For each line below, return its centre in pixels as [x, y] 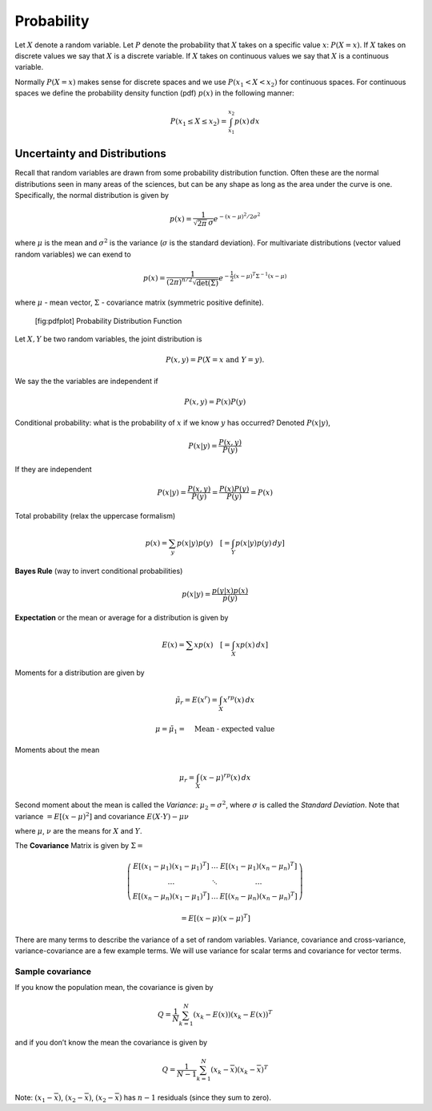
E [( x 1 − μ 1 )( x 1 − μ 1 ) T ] [171, 867]
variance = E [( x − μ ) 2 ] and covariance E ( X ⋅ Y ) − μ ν [102, 816]
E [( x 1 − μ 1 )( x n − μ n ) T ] [259, 867]
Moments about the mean [57, 750]
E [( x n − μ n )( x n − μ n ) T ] [258, 897]
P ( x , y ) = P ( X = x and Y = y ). [215, 360]
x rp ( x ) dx [239, 699]
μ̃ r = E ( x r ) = [196, 700]
